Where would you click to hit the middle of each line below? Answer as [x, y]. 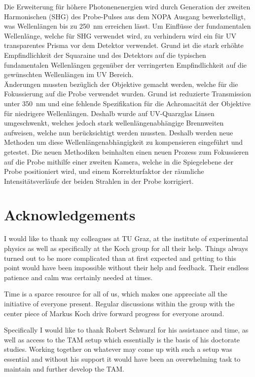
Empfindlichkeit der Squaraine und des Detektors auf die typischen [105, 55]
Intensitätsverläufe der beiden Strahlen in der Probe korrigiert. [99, 181]
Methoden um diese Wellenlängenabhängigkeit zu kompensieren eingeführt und [124, 142]
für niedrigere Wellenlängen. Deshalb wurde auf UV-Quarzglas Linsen [109, 113]
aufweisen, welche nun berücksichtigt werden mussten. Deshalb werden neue [119, 132]
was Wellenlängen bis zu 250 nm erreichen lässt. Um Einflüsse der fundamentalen [127, 26]
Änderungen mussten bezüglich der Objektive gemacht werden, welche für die [121, 84]
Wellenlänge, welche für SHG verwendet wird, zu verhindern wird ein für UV [120, 35]
